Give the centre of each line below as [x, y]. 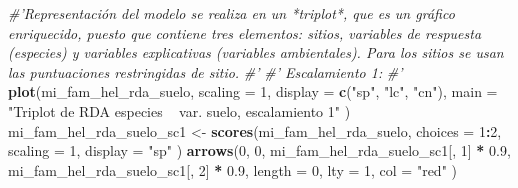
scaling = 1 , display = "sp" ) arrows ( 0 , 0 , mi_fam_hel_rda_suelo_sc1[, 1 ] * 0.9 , [259, 150]
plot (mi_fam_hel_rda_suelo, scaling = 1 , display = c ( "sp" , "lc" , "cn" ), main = [253, 91]
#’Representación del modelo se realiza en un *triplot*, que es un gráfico [231, 13]
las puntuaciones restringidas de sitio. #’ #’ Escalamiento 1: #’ [205, 71]
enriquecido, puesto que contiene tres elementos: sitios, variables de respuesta [245, 32]
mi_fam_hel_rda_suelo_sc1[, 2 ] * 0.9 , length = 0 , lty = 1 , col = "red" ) [232, 169]
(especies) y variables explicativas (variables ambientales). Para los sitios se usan [256, 52]
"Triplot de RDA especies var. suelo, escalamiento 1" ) [179, 110]
